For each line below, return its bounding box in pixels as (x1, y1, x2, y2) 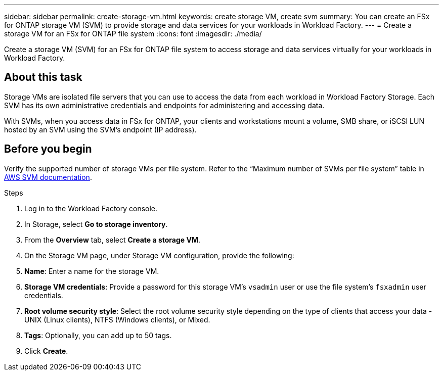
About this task (4, 71, 82, 84)
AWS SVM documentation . (4, 172, 92, 181)
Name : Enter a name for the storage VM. (24, 266, 159, 275)
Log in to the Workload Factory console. (24, 204, 158, 213)
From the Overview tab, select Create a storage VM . (24, 235, 201, 244)
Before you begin (4, 143, 92, 156)
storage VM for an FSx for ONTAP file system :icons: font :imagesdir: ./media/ (4, 29, 262, 38)
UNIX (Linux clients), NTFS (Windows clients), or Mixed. (24, 315, 210, 324)
